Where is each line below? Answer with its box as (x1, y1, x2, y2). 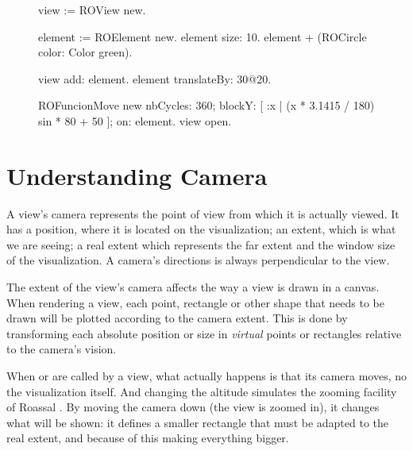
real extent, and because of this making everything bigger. (6, 430, 289, 446)
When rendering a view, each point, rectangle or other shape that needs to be (6, 294, 384, 310)
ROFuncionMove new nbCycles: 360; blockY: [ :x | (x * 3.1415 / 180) (38, 97, 375, 114)
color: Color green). (38, 44, 133, 60)
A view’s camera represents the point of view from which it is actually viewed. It (6, 205, 399, 222)
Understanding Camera (6, 159, 268, 191)
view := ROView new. (38, 2, 146, 17)
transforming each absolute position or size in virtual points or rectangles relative (6, 325, 402, 341)
